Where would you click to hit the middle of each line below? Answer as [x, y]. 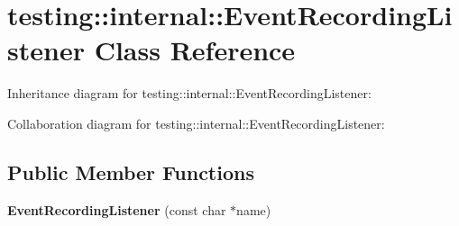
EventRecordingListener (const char [117, 209]
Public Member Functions [131, 172]
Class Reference [195, 50]
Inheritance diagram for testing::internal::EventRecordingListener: [189, 93]
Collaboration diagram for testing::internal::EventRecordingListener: [196, 123]
